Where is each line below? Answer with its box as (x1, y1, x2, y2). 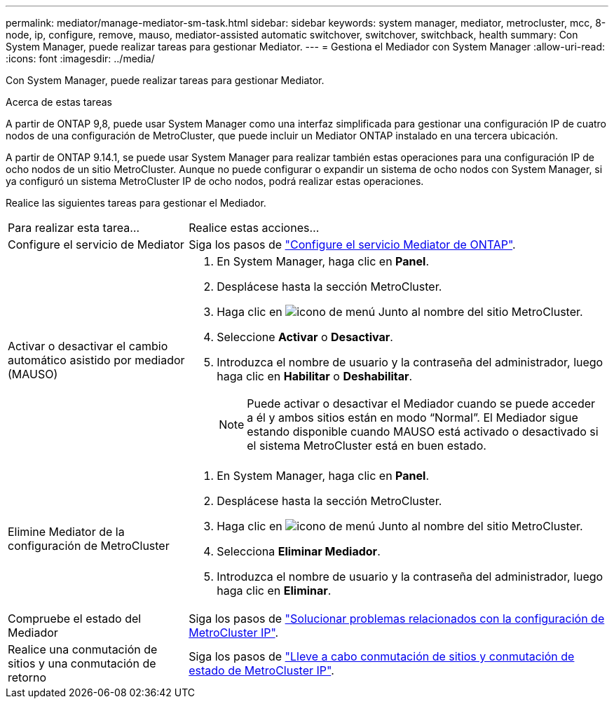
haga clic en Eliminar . (217, 584, 332, 598)
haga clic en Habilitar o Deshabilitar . (217, 369, 413, 383)
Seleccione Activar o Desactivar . (217, 330, 393, 344)
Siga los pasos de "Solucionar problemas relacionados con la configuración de (189, 612, 605, 626)
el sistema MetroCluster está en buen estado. (247, 439, 486, 453)
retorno (8, 670, 47, 684)
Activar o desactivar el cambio (8, 339, 168, 353)
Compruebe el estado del (8, 612, 142, 626)
